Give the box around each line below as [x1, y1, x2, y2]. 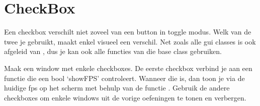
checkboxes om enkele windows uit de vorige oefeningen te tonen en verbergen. [4, 92, 246, 102]
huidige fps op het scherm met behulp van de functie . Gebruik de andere [4, 82, 230, 93]
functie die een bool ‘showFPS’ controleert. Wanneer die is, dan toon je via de [4, 72, 245, 83]
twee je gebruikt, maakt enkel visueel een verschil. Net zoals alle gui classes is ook [4, 36, 256, 46]
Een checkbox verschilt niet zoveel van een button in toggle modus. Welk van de [4, 26, 251, 37]
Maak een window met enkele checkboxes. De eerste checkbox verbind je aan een [4, 62, 252, 73]
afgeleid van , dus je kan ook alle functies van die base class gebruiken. [4, 46, 222, 56]
